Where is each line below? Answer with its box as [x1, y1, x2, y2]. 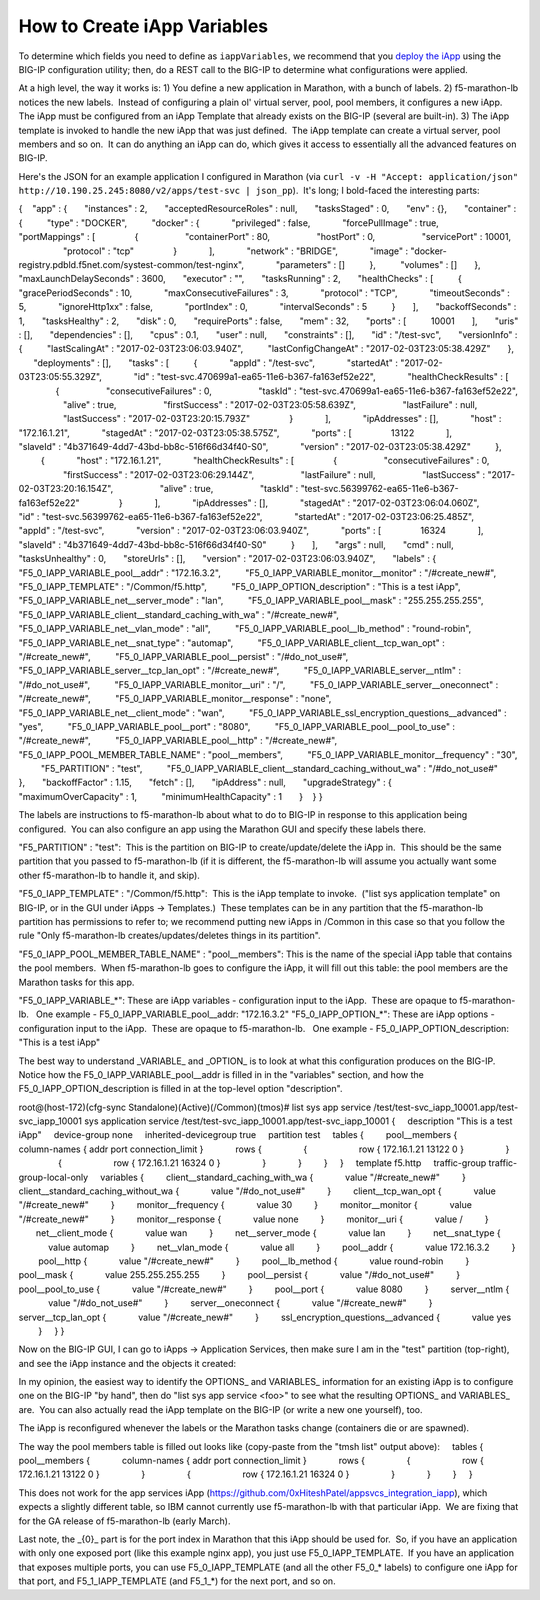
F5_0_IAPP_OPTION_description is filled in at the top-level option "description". [18, 1083, 343, 1095]
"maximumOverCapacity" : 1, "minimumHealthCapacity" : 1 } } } [18, 790, 324, 802]
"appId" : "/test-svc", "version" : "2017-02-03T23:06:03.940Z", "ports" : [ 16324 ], [18, 525, 484, 537]
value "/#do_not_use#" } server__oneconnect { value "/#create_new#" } [48, 1297, 434, 1309]
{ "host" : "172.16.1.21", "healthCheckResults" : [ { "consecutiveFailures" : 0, [40, 455, 490, 467]
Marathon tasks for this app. [18, 976, 135, 988]
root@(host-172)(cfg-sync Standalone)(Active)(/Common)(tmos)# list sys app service [18, 1101, 372, 1113]
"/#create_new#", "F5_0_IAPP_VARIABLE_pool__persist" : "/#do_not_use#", [18, 650, 349, 662]
